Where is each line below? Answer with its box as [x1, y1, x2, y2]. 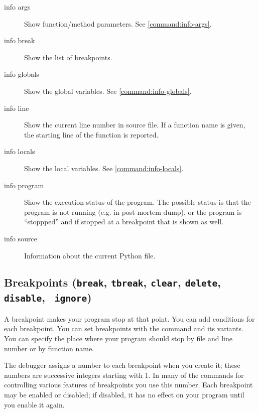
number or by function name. [4, 343, 94, 353]
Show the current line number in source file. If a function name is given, [24, 119, 245, 130]
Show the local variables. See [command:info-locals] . [24, 163, 184, 173]
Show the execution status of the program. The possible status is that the [24, 197, 251, 207]
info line [4, 102, 29, 113]
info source [4, 233, 37, 243]
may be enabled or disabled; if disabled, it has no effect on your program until [4, 389, 244, 399]
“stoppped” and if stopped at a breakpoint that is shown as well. [24, 216, 224, 227]
